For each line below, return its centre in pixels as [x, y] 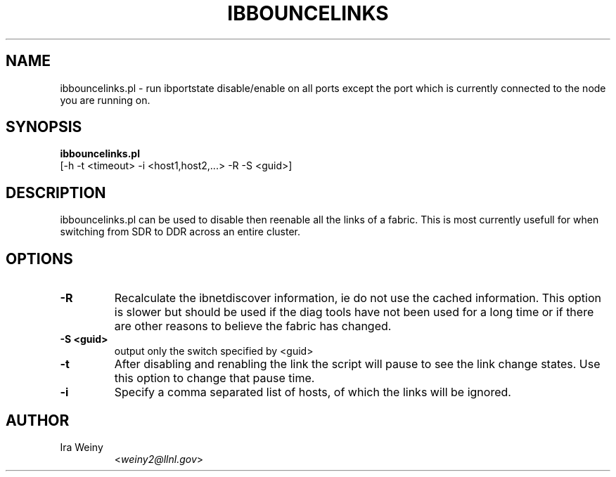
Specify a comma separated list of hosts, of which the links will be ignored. [313, 392]
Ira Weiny [82, 447]
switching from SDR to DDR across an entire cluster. [180, 232]
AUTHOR [38, 420]
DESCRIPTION [56, 192]
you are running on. [105, 100]
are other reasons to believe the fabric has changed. [253, 326]
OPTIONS [39, 259]
